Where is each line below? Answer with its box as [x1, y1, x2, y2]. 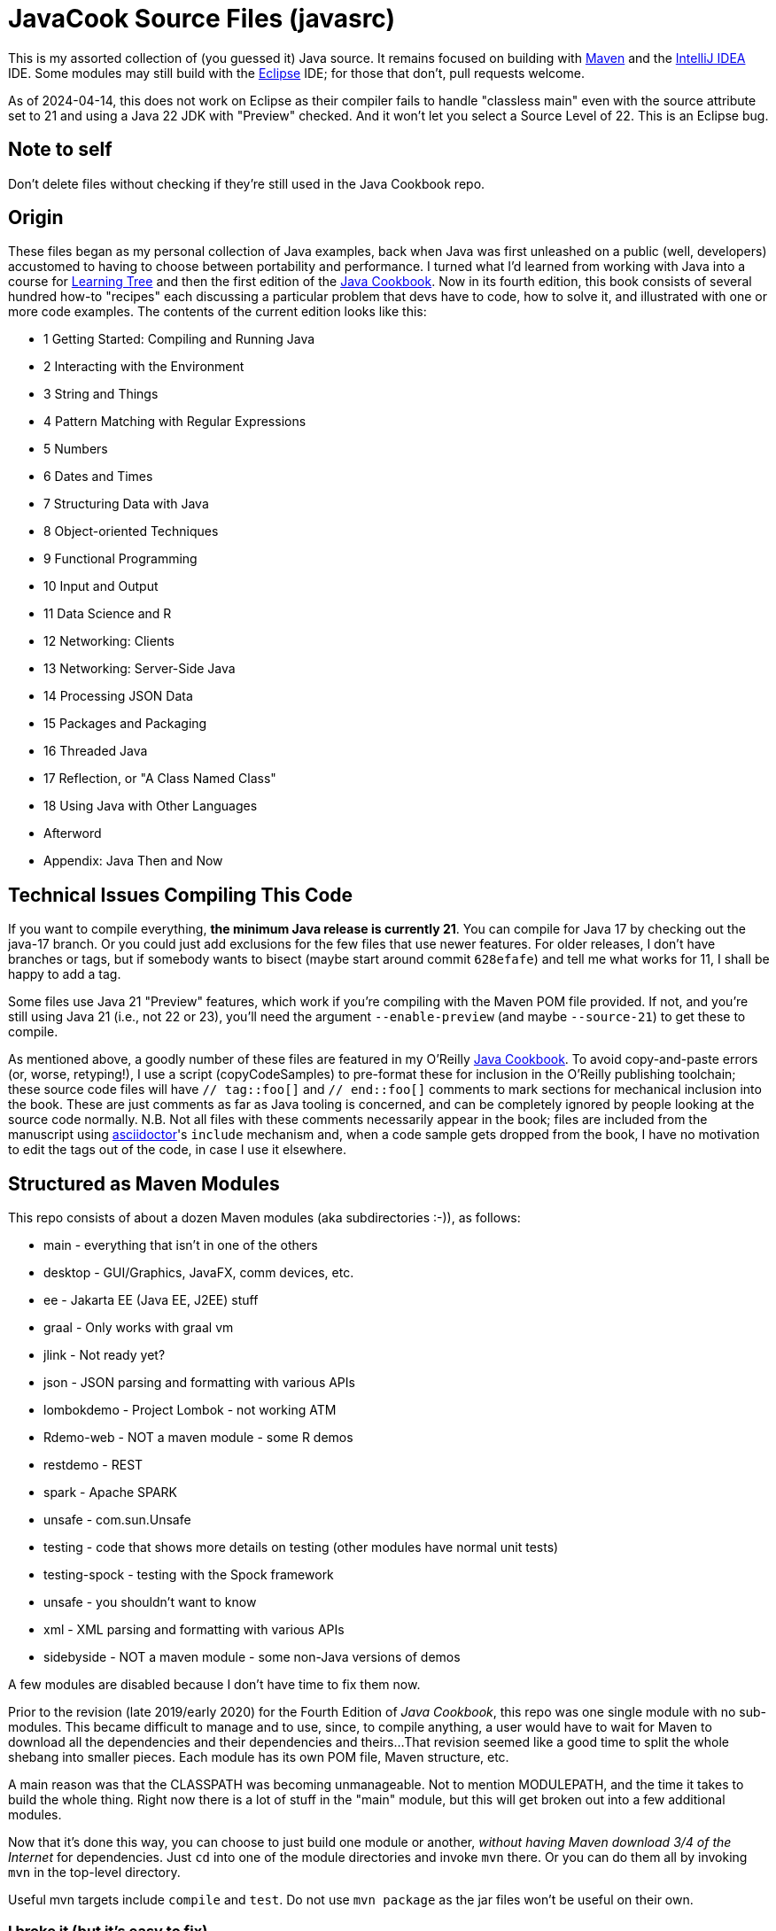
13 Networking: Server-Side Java [43, 661, 236, 677]
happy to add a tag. [8, 966, 121, 982]
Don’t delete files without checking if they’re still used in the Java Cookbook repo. [8, 175, 485, 191]
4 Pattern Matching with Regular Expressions [43, 414, 307, 430]
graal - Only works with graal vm [43, 1320, 234, 1336]
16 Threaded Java [43, 743, 148, 759]
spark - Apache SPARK [43, 1485, 178, 1501]
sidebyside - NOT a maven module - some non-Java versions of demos [43, 1649, 461, 1665]
